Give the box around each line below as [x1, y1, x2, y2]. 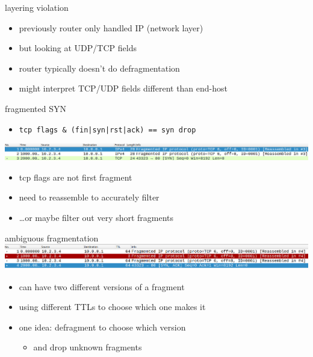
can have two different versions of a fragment [19, 280, 185, 293]
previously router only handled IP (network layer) [19, 21, 203, 34]
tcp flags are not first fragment [19, 170, 132, 183]
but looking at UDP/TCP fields [19, 42, 137, 54]
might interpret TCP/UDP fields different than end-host [19, 82, 228, 95]
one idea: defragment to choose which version [19, 320, 186, 333]
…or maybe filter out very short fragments [19, 211, 174, 224]
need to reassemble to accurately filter [19, 191, 160, 203]
